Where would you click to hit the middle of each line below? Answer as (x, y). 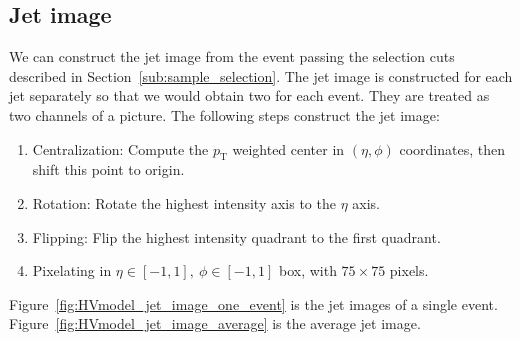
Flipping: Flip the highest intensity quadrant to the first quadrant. (236, 236)
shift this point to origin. (108, 169)
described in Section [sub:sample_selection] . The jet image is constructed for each (261, 75)
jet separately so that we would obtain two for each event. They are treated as (249, 95)
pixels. (409, 270)
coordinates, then (452, 148)
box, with (307, 270)
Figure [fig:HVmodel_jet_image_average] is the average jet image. (215, 323)
